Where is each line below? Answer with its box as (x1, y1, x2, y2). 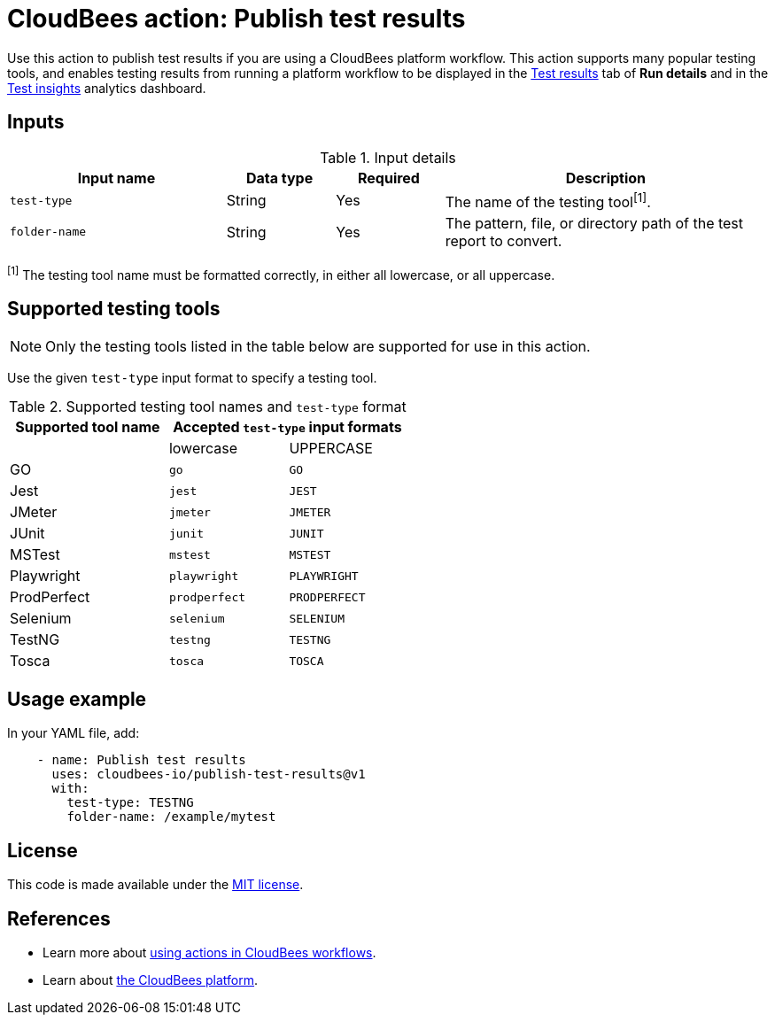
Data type (245, 168, 314, 187)
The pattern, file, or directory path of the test (445, 213, 744, 232)
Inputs (7, 111, 65, 134)
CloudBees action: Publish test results (7, 4, 466, 34)
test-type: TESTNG (66, 795, 194, 810)
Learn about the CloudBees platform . (43, 972, 259, 987)
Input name (77, 168, 156, 187)
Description (565, 168, 647, 187)
